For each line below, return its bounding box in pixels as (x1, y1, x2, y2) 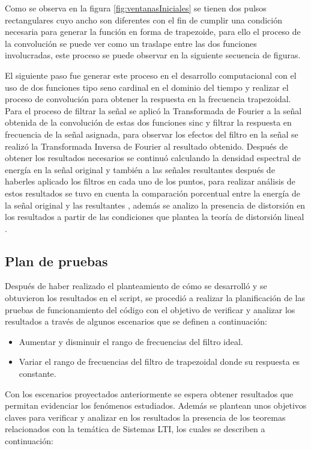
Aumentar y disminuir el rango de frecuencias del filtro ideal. (19, 335, 243, 347)
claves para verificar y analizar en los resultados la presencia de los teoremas (5, 411, 286, 423)
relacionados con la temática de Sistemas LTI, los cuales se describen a (5, 423, 265, 435)
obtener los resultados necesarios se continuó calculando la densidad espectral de (5, 151, 301, 164)
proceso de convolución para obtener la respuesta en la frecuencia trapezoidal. (5, 93, 291, 105)
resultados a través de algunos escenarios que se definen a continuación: (5, 315, 267, 328)
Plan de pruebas (5, 251, 108, 270)
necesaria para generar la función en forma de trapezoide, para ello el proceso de (5, 25, 301, 38)
